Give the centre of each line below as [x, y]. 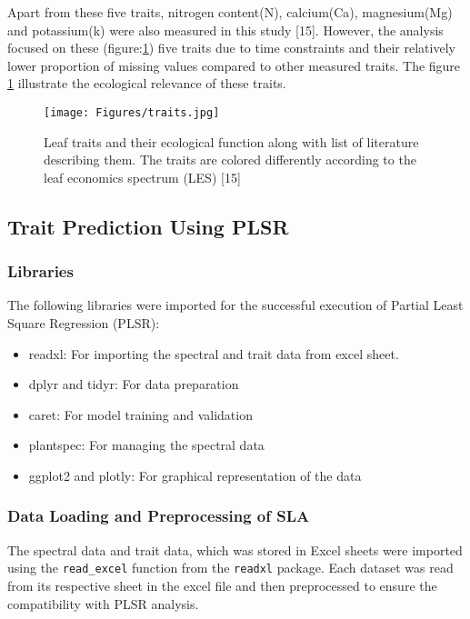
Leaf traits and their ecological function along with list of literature [231, 141]
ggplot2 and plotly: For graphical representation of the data [195, 475]
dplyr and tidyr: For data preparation [134, 384]
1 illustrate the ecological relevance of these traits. [147, 83]
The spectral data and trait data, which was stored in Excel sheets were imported [235, 549]
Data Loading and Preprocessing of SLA [159, 516]
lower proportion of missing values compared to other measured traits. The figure [234, 65]
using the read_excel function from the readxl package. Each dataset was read [230, 568]
